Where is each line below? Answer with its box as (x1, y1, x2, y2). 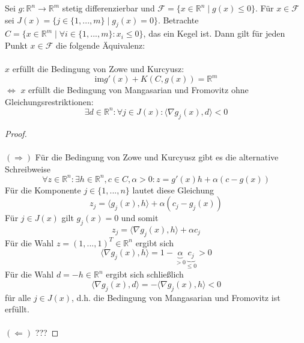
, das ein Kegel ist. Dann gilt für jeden (143, 27, 285, 40)
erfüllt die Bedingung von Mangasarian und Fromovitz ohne (28, 83, 249, 96)
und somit (121, 211, 159, 224)
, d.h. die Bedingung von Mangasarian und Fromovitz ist (71, 291, 281, 303)
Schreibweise (5, 162, 50, 175)
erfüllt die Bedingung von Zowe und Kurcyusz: (12, 62, 184, 75)
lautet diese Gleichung (132, 183, 214, 196)
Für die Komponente (5, 183, 81, 196)
